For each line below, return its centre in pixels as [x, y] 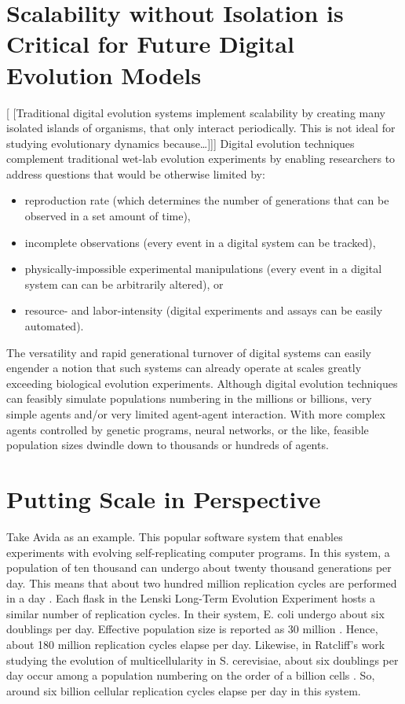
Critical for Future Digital [150, 44]
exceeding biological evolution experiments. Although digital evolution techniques [202, 383]
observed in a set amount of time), [108, 216]
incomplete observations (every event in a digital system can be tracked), [200, 242]
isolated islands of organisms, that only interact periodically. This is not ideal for [201, 128]
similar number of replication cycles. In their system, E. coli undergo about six [195, 613]
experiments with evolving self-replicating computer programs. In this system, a [198, 552]
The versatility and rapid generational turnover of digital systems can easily [189, 352]
